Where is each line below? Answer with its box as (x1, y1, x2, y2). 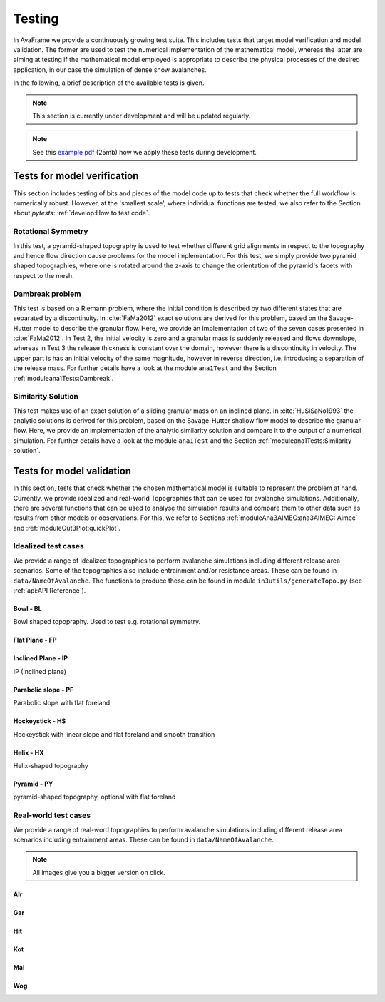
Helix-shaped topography (13, 761, 88, 770)
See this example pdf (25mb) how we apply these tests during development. (32, 148, 257, 156)
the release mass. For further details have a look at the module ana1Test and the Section (13, 364, 277, 372)
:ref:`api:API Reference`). (13, 586, 86, 595)
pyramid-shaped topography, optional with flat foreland (13, 792, 176, 802)
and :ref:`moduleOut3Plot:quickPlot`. (13, 523, 121, 532)
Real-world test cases (13, 810, 91, 820)
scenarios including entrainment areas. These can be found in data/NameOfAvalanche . (13, 835, 274, 844)
